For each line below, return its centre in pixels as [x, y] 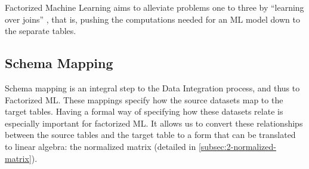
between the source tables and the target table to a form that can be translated [150, 135]
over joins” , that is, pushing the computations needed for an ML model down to [152, 19]
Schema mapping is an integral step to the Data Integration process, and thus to [152, 87]
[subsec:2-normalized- [237, 146]
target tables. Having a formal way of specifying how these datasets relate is [144, 111]
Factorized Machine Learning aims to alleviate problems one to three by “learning [154, 7]
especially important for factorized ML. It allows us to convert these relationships [154, 123]
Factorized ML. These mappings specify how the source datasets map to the [144, 99]
